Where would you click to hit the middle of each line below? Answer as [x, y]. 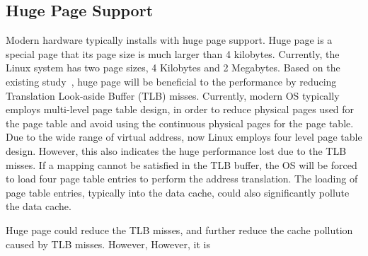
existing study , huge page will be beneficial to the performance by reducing [171, 81]
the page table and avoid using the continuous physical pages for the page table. [180, 123]
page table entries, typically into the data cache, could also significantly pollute [178, 192]
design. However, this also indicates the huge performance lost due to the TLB [176, 150]
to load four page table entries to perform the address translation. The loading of [182, 179]
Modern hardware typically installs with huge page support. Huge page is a [169, 40]
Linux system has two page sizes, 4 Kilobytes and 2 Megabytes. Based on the [173, 68]
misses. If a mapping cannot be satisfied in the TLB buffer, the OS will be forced [182, 164]
